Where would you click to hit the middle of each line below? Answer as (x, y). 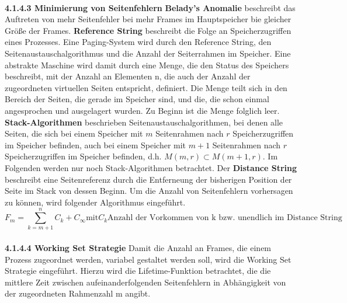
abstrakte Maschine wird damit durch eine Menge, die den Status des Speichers (147, 65)
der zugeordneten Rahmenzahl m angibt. (78, 293)
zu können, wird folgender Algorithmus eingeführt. (95, 202)
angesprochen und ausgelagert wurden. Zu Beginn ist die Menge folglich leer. (142, 110)
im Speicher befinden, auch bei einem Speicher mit (96, 144)
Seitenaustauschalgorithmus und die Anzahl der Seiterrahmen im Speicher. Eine (148, 53)
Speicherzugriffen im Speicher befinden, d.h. (83, 156)
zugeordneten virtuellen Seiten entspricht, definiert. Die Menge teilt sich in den (146, 87)
